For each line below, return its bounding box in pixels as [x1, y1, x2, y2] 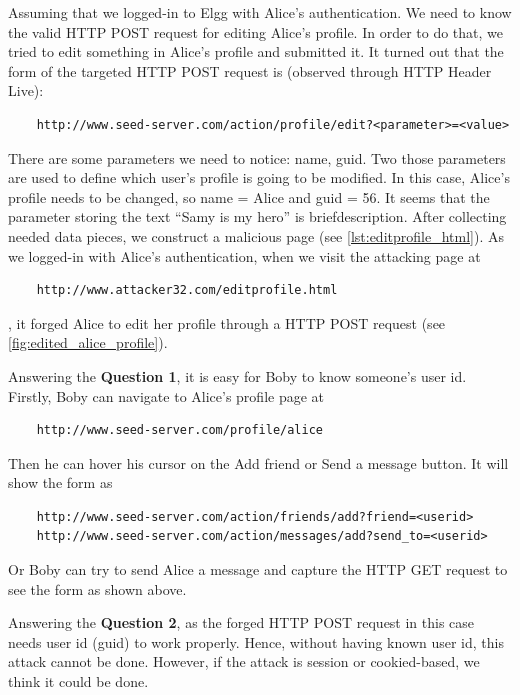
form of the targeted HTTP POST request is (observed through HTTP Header [8, 60, 492, 81]
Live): [8, 80, 44, 101]
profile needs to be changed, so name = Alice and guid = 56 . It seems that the [8, 186, 490, 207]
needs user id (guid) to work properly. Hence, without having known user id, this [8, 631, 504, 652]
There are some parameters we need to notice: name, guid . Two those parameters [8, 147, 506, 168]
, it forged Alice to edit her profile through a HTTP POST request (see [8, 312, 446, 333]
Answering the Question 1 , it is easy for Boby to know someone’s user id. [8, 365, 467, 386]
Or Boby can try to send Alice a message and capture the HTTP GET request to [8, 559, 508, 580]
